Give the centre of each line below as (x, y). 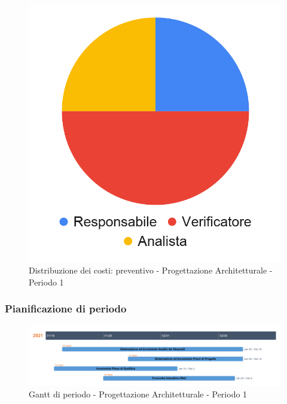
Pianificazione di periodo (66, 309)
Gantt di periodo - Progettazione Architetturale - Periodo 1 (138, 394)
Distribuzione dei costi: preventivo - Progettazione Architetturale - (151, 270)
